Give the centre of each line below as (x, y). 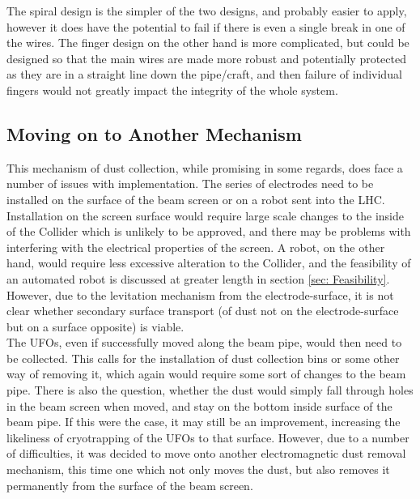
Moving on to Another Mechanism (154, 133)
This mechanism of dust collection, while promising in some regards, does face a (205, 167)
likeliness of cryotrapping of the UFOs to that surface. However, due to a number (208, 437)
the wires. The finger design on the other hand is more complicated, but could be (208, 43)
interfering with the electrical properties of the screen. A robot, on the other (196, 247)
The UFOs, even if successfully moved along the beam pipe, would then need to (204, 342)
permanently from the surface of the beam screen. (130, 485)
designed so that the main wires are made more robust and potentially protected (206, 58)
